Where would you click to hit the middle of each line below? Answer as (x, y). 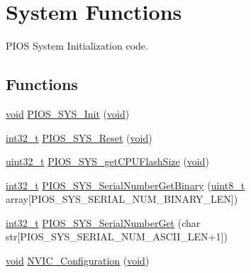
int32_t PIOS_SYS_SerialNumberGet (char (103, 222)
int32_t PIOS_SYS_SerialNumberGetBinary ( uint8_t (125, 185)
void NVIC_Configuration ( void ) (78, 261)
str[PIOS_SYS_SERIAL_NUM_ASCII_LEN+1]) (117, 236)
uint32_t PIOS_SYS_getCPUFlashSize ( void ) (107, 161)
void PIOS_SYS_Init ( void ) (68, 113)
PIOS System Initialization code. (77, 46)
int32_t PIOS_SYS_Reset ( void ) (79, 137)
